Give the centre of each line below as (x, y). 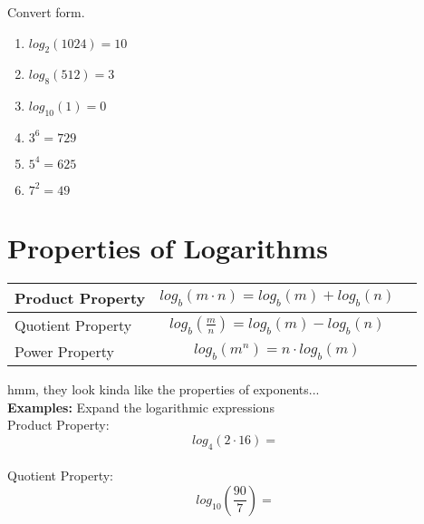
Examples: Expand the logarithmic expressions (141, 407)
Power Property (64, 352)
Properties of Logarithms (168, 248)
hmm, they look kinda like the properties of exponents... (164, 389)
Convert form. (46, 12)
